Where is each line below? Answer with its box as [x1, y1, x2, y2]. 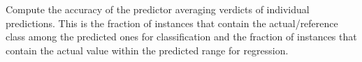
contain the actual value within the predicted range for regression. [6, 42, 289, 57]
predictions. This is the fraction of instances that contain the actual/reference [6, 15, 338, 30]
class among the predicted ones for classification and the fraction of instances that [6, 29, 357, 44]
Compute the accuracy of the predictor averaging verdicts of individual [6, 2, 310, 16]
